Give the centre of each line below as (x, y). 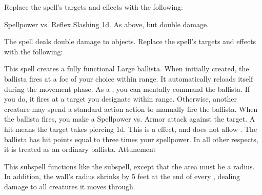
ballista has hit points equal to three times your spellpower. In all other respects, (131, 139)
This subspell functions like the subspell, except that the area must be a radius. (129, 166)
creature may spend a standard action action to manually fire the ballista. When (131, 109)
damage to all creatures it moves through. (70, 186)
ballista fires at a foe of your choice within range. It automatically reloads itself (129, 78)
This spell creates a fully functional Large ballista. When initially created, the (127, 69)
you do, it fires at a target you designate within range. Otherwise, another (120, 99)
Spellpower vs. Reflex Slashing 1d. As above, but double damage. (107, 24)
